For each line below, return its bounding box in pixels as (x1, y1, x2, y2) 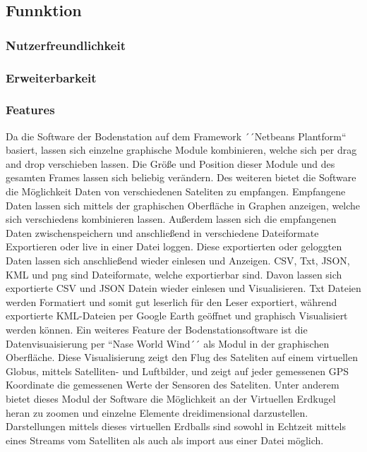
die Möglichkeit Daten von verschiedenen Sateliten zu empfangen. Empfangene (6, 184, 346, 199)
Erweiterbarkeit (6, 68, 97, 86)
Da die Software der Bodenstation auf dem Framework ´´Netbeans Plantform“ (6, 128, 347, 143)
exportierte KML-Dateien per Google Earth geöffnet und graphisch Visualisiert (6, 308, 348, 323)
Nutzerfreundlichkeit (6, 36, 126, 54)
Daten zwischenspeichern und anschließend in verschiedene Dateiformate (6, 225, 319, 240)
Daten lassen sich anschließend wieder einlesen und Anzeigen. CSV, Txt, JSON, (6, 253, 350, 268)
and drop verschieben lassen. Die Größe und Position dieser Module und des (6, 156, 335, 171)
